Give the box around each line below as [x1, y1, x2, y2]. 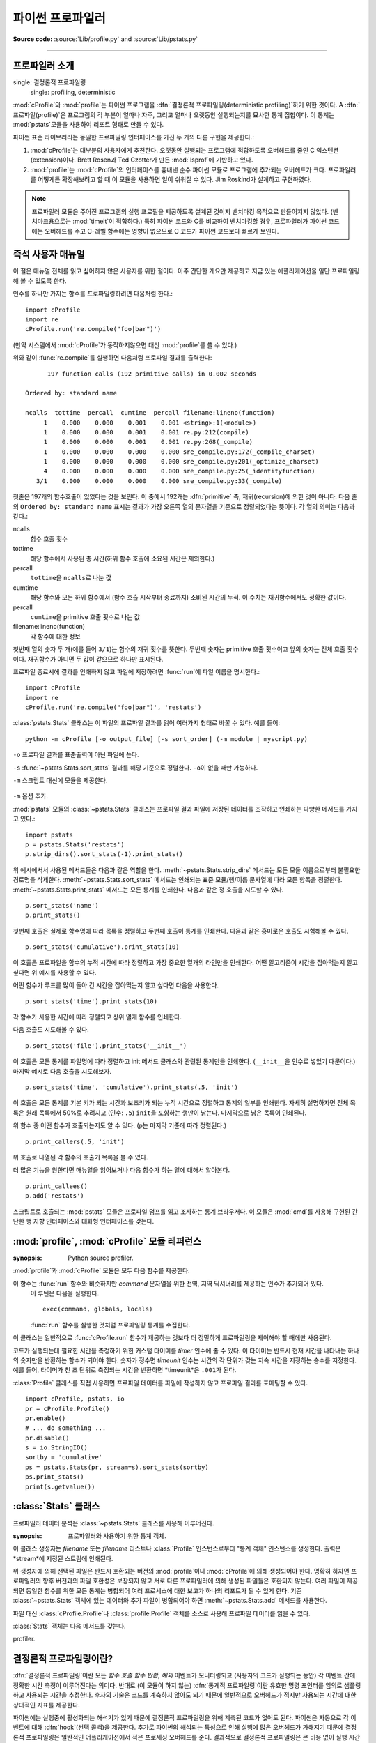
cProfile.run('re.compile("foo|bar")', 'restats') [25, 703, 202, 711]
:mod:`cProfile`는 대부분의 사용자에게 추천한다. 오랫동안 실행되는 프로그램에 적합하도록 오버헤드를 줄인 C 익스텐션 [30, 146, 339, 154]
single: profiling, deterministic [30, 88, 116, 96]
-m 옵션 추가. [13, 792, 49, 800]
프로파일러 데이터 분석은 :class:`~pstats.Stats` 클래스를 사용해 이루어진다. [13, 1519, 214, 1527]
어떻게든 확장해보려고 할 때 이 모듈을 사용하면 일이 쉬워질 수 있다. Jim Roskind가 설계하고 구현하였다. [37, 175, 312, 183]
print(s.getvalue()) [25, 1482, 95, 1491]
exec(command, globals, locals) [42, 1305, 153, 1314]
